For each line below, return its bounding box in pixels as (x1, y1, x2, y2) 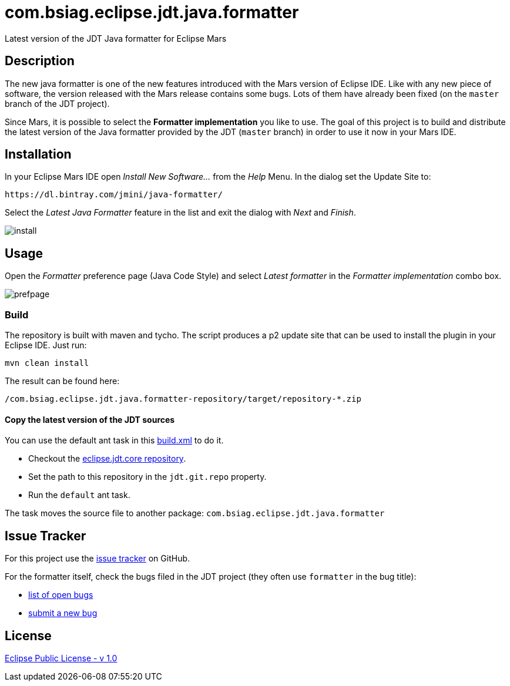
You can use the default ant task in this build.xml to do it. (5, 435, 224, 446)
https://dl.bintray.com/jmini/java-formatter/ (5, 190, 223, 200)
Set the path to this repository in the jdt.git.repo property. (28, 472, 267, 482)
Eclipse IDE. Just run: (5, 340, 87, 351)
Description (5, 53, 75, 69)
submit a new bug (28, 608, 98, 618)
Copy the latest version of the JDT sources (5, 414, 175, 425)
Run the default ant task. (28, 490, 130, 500)
